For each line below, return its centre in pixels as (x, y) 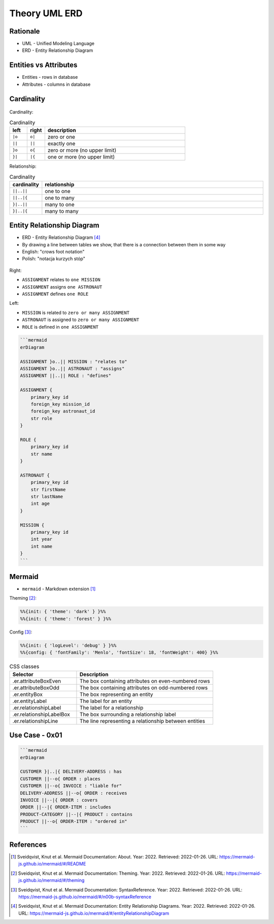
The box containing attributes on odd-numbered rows (144, 687)
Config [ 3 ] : (21, 632)
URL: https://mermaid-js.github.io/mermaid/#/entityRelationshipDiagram (94, 913)
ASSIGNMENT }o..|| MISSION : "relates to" (74, 361)
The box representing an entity (116, 694)
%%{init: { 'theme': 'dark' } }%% (63, 612)
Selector (23, 674)
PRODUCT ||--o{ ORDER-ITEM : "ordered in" (74, 821)
